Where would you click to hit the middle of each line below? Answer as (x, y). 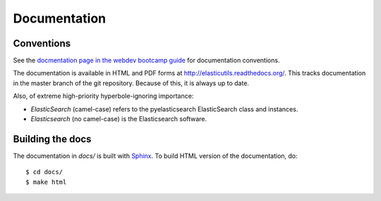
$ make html (46, 182)
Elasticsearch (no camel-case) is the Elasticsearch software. (119, 119)
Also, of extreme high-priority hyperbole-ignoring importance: (103, 96)
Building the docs (52, 139)
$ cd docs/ (44, 172)
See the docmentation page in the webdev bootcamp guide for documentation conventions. (146, 61)
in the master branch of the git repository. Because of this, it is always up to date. (131, 83)
